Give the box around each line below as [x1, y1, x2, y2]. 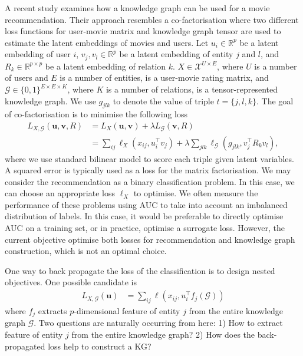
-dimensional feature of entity [74, 304, 180, 317]
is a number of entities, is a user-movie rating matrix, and [60, 71, 269, 84]
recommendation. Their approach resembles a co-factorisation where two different [5, 13, 299, 25]
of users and [5, 71, 48, 84]
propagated [5, 339, 45, 352]
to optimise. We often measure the [133, 187, 258, 199]
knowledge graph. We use [5, 94, 96, 107]
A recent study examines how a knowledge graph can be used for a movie [5, 2, 270, 14]
